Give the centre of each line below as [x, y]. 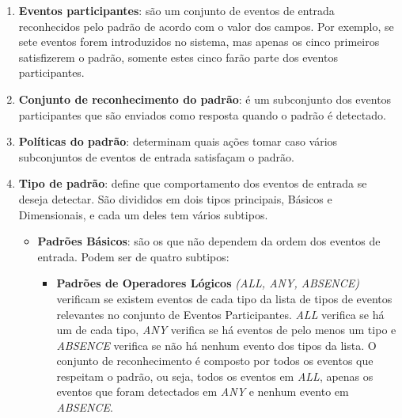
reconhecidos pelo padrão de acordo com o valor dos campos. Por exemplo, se [206, 26]
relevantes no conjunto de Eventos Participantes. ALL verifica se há [220, 314]
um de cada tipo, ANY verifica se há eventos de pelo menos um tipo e [226, 330]
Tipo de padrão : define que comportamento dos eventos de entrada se [193, 183]
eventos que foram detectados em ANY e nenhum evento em [203, 391]
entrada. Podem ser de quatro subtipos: [133, 256]
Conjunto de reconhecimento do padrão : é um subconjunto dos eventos [205, 99]
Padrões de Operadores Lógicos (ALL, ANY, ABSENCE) [208, 283]
